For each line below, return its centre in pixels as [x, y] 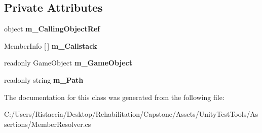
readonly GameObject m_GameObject [68, 63]
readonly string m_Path [44, 79]
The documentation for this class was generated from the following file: [114, 97]
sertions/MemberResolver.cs [48, 124]
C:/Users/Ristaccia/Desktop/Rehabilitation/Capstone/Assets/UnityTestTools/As [131, 114]
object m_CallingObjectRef [52, 29]
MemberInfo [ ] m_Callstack [51, 45]
